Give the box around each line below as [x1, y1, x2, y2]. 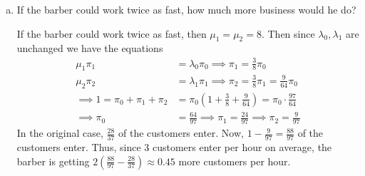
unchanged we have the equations [16, 41, 163, 56]
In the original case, [16, 125, 103, 140]
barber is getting [16, 153, 90, 168]
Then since [267, 26, 315, 41]
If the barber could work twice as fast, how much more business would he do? [16, 2, 356, 16]
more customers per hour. [178, 153, 291, 168]
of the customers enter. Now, [118, 125, 244, 140]
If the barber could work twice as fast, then [16, 26, 207, 41]
